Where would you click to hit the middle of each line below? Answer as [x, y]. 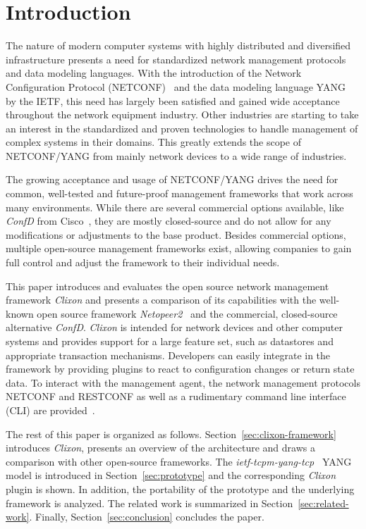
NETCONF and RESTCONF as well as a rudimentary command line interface [176, 396]
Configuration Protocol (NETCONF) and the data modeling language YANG [176, 86]
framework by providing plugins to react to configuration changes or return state [180, 369]
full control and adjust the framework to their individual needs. [143, 262]
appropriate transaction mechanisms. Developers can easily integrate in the [168, 355]
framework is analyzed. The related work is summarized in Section [150, 503]
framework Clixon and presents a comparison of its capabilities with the [161, 300]
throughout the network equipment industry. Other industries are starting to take [182, 114]
